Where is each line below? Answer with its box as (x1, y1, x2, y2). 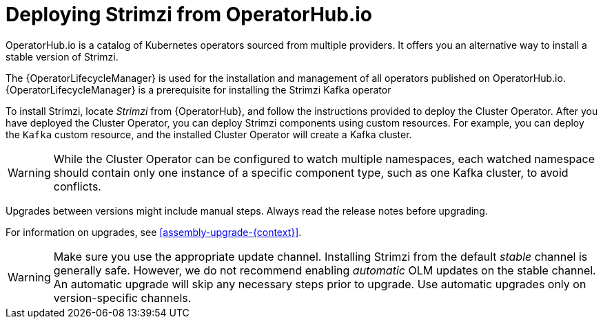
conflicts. (53, 179, 101, 193)
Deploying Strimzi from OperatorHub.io (6, 3, 373, 26)
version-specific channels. (53, 290, 192, 305)
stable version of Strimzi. (6, 50, 119, 63)
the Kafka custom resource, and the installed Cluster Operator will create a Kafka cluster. (6, 128, 412, 140)
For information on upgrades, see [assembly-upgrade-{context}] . (6, 226, 302, 238)
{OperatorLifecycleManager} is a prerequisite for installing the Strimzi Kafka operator (6, 83, 391, 96)
